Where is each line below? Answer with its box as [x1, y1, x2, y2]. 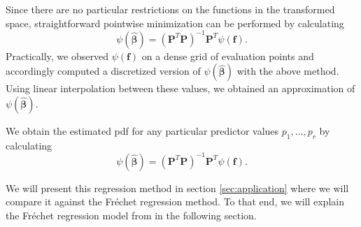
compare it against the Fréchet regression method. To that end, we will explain [6, 194, 344, 209]
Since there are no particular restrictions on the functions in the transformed [6, 2, 335, 16]
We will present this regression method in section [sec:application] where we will [6, 180, 349, 195]
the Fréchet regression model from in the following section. [6, 207, 257, 222]
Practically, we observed [6, 48, 108, 63]
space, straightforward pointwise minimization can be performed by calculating [6, 15, 344, 30]
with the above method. [236, 64, 339, 78]
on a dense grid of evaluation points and [141, 48, 314, 63]
